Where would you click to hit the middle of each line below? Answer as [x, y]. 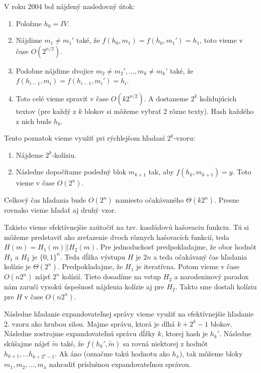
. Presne [227, 200]
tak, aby [161, 172]
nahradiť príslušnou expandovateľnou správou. [120, 364]
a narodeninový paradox [211, 276]
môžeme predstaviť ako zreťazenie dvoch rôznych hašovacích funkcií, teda [117, 237]
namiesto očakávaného [150, 200]
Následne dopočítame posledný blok [71, 172]
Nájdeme [29, 154]
